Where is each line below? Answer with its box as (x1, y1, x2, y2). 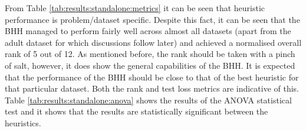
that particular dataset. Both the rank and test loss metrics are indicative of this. (5, 82, 300, 95)
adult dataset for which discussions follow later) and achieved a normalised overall (5, 36, 302, 48)
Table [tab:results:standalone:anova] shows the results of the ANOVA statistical (5, 93, 292, 106)
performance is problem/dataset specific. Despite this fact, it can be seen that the (5, 13, 300, 25)
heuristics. (5, 116, 41, 129)
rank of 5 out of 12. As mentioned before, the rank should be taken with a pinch (5, 48, 295, 60)
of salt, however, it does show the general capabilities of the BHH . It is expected (5, 59, 295, 71)
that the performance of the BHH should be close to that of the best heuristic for (5, 70, 299, 83)
